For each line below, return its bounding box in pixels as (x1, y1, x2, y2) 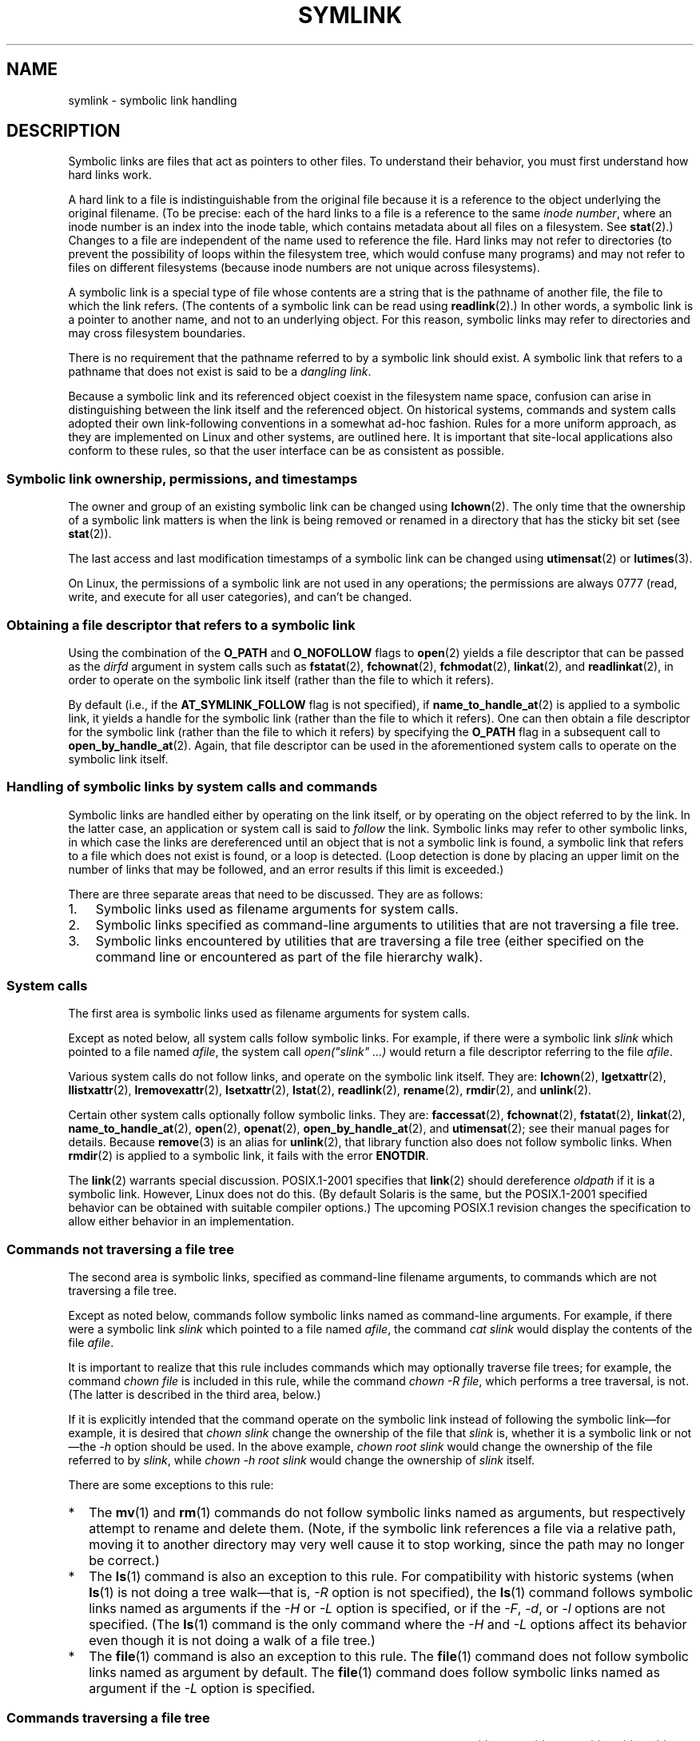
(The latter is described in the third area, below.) (68, 1388, 321, 1402)
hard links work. (68, 168, 152, 182)
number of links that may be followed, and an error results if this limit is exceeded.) (68, 862, 504, 876)
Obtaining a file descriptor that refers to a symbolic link (6, 616, 356, 633)
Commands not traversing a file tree (6, 1241, 234, 1257)
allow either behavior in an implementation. (68, 1214, 295, 1229)
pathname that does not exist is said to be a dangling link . (68, 365, 372, 379)
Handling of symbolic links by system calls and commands (6, 779, 378, 795)
